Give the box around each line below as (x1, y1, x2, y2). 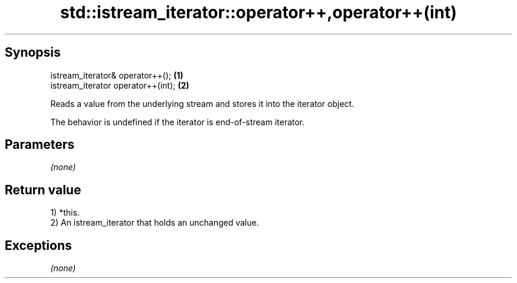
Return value (5, 182, 81, 197)
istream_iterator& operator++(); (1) (50, 70, 184, 80)
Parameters (5, 137, 74, 152)
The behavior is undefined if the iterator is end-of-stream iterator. (50, 116, 305, 127)
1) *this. (50, 207, 80, 218)
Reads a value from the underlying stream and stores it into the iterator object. (50, 98, 354, 109)
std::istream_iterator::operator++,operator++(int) (60, 2, 457, 22)
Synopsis (5, 45, 61, 60)
